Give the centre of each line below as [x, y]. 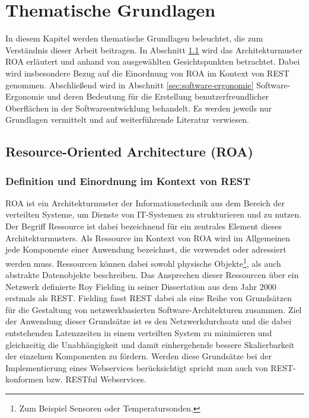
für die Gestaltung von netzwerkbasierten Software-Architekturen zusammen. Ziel [154, 309]
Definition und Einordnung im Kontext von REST [128, 181]
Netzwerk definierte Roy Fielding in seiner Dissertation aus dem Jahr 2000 [141, 286]
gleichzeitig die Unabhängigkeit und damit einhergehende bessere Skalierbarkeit [150, 344]
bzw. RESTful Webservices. [96, 379]
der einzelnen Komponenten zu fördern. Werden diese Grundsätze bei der [138, 356]
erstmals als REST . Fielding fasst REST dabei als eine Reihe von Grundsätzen [149, 298]
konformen [25, 379]
